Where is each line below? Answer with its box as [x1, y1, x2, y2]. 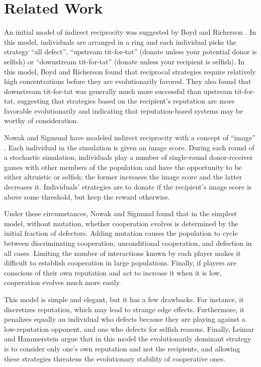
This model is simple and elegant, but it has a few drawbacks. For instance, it [4, 294, 244, 304]
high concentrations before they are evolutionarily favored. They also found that [4, 76, 251, 86]
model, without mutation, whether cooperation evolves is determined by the [4, 218, 238, 228]
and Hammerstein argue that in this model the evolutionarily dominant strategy [4, 333, 251, 344]
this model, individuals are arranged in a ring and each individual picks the [4, 36, 236, 47]
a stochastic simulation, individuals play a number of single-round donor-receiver [4, 152, 253, 162]
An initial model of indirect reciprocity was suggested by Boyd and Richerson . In [4, 27, 256, 37]
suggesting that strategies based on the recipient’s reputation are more [17, 96, 235, 106]
